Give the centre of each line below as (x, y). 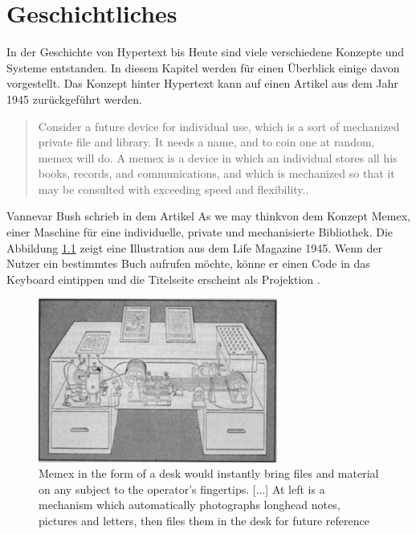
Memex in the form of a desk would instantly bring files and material (209, 473)
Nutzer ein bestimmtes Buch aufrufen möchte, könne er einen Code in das (188, 263)
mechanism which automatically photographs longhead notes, (190, 505)
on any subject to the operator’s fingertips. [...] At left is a (182, 489)
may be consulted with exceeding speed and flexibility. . (173, 189)
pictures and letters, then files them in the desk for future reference (204, 520)
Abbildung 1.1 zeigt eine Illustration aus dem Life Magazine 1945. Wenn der (194, 247)
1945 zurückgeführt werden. (74, 99)
